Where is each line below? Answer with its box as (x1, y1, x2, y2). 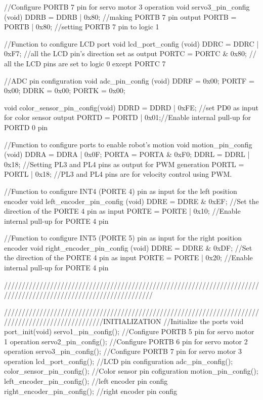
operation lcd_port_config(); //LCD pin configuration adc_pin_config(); (4, 355, 233, 366)
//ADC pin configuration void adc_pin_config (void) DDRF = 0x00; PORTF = (4, 75, 254, 86)
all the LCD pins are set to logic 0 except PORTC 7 (4, 58, 166, 68)
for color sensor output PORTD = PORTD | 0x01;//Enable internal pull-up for (4, 112, 251, 123)
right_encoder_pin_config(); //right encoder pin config (4, 385, 178, 396)
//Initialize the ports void (163, 316, 244, 327)
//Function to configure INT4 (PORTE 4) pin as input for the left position (4, 185, 237, 196)
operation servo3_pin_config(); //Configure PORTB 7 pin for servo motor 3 (4, 346, 242, 356)
